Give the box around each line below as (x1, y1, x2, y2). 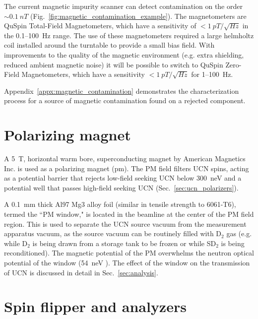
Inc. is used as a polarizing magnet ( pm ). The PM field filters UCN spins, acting (4, 163, 249, 173)
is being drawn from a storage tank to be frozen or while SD (32, 238, 216, 248)
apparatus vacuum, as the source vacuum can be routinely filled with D (4, 228, 222, 239)
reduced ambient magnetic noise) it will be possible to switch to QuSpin (4, 59, 223, 69)
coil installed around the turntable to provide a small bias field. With (4, 40, 215, 50)
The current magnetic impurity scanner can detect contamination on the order (4, 1, 243, 11)
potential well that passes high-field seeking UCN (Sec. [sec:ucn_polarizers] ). (4, 182, 239, 192)
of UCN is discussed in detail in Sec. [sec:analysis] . (4, 267, 158, 277)
